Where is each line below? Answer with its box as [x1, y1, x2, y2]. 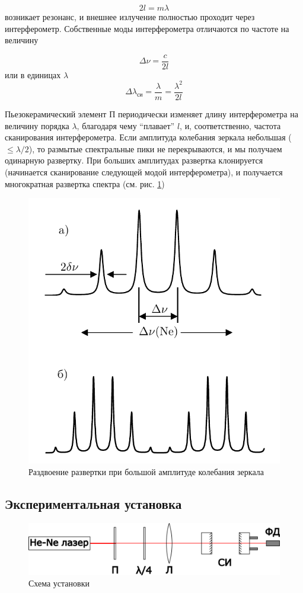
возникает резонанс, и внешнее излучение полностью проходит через [5, 11, 255, 23]
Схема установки [28, 577, 90, 589]
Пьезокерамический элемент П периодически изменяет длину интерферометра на [5, 108, 298, 120]
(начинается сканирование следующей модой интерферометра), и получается [5, 165, 283, 178]
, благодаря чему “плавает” [76, 119, 175, 132]
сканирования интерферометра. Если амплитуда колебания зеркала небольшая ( [5, 131, 292, 143]
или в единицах [5, 68, 61, 81]
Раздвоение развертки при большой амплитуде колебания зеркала [28, 466, 264, 478]
